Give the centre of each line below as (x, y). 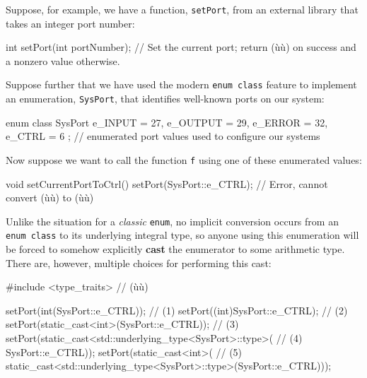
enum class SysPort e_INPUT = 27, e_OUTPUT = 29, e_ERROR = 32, (167, 122)
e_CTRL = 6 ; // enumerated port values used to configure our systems (163, 136)
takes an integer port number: (70, 23)
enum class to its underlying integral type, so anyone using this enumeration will (182, 235)
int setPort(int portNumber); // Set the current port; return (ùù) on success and (181, 47)
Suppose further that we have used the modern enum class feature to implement (181, 84)
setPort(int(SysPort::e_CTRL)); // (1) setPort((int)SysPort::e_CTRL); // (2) (177, 310)
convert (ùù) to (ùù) (50, 197)
